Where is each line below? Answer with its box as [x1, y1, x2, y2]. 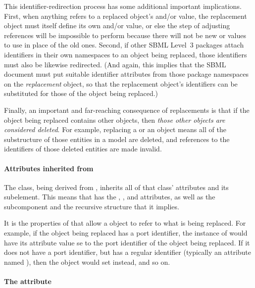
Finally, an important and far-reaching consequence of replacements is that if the [4, 104, 250, 115]
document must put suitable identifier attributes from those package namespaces [4, 69, 249, 79]
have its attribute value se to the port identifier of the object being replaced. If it [4, 237, 250, 247]
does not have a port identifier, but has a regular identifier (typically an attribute [4, 247, 251, 257]
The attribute [4, 276, 51, 287]
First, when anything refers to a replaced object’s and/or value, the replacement [4, 10, 247, 21]
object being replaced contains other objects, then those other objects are [4, 114, 225, 125]
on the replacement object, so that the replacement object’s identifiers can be [4, 78, 238, 89]
